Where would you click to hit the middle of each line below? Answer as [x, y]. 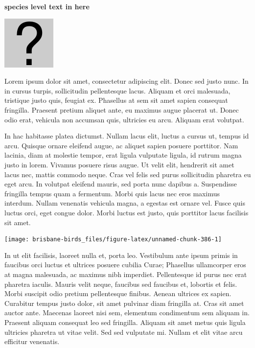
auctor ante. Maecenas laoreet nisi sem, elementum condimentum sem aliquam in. [127, 313]
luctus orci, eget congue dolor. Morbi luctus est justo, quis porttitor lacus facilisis [127, 212]
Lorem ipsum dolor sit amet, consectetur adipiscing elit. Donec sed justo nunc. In [127, 81]
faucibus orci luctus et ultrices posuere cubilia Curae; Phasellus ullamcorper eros [125, 265]
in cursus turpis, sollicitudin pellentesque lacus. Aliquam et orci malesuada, [117, 90]
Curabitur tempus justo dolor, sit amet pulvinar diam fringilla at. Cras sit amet [124, 303]
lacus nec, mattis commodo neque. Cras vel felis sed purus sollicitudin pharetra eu [128, 174]
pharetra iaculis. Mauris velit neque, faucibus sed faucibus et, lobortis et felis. [121, 284]
